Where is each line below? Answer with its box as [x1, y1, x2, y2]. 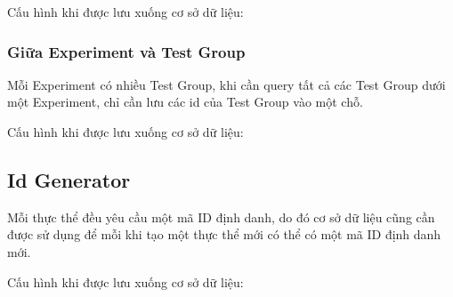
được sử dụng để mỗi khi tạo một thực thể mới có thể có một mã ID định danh [7, 225, 441, 244]
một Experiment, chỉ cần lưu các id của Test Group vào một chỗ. [7, 92, 363, 111]
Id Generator [7, 165, 131, 193]
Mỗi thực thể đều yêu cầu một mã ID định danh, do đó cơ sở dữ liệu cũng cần [7, 207, 435, 226]
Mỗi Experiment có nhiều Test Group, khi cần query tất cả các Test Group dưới [7, 75, 446, 93]
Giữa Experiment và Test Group [7, 40, 246, 62]
